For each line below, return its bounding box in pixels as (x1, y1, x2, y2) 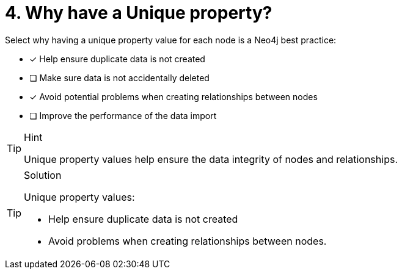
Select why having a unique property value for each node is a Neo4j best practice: (5, 34, 337, 45)
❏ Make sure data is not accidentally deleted (29, 72, 210, 83)
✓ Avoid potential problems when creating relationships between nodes (29, 91, 318, 102)
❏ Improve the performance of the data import (29, 110, 217, 121)
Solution (24, 168, 62, 181)
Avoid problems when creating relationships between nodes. (48, 234, 327, 247)
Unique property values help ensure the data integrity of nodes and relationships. (24, 153, 398, 165)
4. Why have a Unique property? (5, 2, 272, 23)
